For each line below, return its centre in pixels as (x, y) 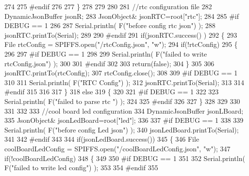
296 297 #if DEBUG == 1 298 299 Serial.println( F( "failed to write (106, 53)
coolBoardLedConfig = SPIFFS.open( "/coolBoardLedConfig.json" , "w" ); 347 (117, 148)
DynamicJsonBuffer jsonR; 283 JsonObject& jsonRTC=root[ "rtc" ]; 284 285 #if (122, 16)
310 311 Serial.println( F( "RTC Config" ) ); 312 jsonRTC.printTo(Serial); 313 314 (124, 82)
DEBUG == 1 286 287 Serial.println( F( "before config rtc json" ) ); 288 (110, 25)
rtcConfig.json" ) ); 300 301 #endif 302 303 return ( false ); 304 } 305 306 (109, 63)
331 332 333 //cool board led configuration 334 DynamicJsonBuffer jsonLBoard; (124, 110)
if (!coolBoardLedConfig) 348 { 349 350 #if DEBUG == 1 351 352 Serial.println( (125, 158)
